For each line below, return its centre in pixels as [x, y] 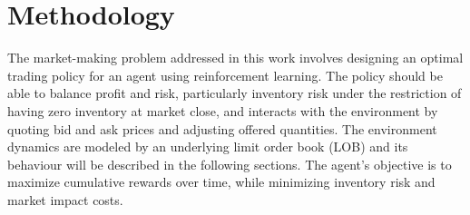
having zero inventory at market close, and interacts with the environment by [223, 110]
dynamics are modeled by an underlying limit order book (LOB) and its [208, 147]
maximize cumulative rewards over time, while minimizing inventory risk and [221, 182]
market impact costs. [65, 199]
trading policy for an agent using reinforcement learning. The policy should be [225, 75]
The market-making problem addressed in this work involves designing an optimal [235, 58]
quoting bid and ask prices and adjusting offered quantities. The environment [222, 128]
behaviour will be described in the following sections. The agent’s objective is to [230, 164]
